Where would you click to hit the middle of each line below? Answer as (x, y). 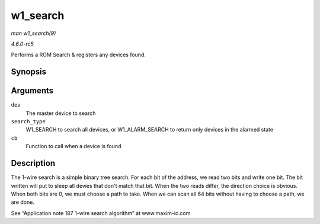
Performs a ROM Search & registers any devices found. (79, 55)
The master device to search (61, 113)
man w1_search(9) (33, 33)
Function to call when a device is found (73, 146)
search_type (28, 122)
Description (33, 163)
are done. (23, 202)
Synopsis (29, 72)
